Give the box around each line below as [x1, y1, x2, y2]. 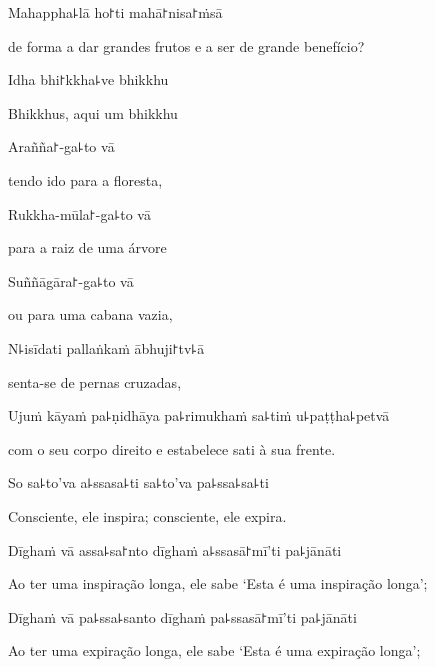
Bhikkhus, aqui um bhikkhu [8, 102, 178, 123]
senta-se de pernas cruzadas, [8, 371, 182, 392]
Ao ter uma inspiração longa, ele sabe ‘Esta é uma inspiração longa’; [8, 573, 428, 594]
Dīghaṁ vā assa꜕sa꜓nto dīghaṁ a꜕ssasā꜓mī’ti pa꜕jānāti [8, 539, 342, 560]
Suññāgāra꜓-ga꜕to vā [8, 270, 134, 291]
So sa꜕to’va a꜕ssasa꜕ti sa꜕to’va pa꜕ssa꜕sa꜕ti [8, 472, 269, 493]
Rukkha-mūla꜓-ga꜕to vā [8, 203, 151, 224]
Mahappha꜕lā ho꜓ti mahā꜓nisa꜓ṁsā [8, 2, 223, 22]
